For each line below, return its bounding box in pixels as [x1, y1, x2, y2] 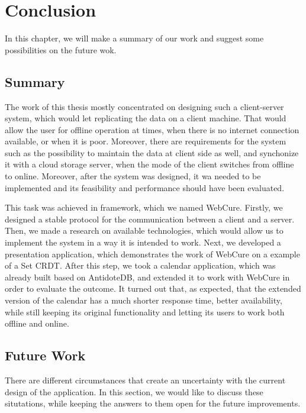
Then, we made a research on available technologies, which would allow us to [5, 224, 284, 237]
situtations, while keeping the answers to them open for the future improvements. [5, 397, 301, 409]
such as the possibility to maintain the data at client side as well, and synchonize [5, 146, 299, 159]
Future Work [5, 346, 86, 364]
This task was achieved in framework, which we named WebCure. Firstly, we [5, 201, 283, 214]
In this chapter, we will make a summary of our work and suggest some [5, 32, 264, 44]
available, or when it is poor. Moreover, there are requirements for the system [5, 135, 286, 147]
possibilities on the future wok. [5, 43, 117, 56]
